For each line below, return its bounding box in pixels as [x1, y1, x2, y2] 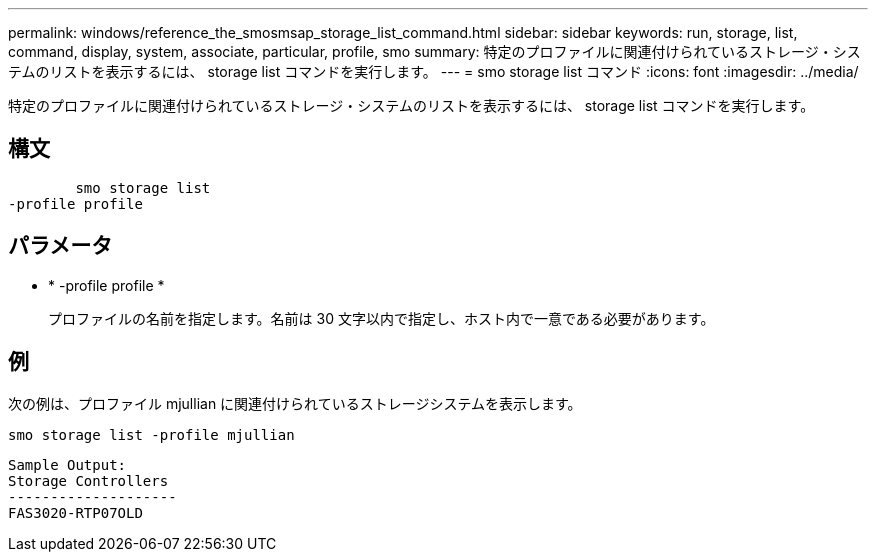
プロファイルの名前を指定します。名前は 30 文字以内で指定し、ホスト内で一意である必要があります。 [48, 309, 715, 327]
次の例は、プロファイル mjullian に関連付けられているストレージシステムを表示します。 [8, 394, 582, 412]
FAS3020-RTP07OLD [8, 504, 143, 521]
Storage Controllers [8, 472, 169, 489]
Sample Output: [8, 456, 127, 473]
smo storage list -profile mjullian [8, 426, 295, 443]
